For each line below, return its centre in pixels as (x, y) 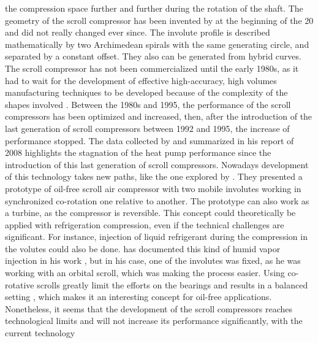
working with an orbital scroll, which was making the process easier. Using (145, 273)
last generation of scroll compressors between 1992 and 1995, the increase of (147, 128)
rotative (20, 284)
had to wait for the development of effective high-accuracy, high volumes (141, 80)
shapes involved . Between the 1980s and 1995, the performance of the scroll (148, 104)
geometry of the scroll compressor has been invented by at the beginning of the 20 (159, 20)
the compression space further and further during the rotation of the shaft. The (154, 8)
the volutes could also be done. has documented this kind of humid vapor (143, 248)
